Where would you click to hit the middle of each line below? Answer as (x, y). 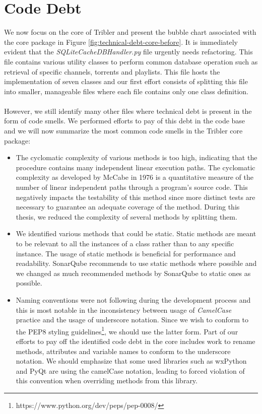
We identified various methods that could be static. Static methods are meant (136, 233)
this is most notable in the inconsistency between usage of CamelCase (124, 309)
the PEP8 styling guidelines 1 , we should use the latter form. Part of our (127, 330)
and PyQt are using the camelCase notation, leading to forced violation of (130, 370)
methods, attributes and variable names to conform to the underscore (123, 351)
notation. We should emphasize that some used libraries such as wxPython (131, 361)
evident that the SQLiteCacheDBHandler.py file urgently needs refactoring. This (128, 52)
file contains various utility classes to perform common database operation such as (131, 61)
